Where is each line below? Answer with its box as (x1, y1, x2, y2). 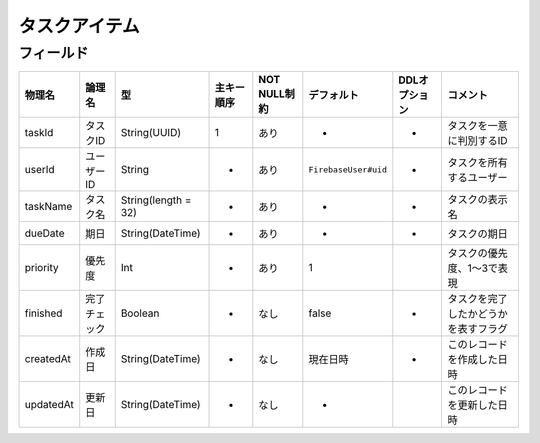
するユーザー (447, 171, 508, 185)
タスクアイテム (18, 15, 140, 37)
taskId (24, 126, 54, 140)
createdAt (24, 352, 72, 366)
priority (24, 261, 59, 275)
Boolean (120, 306, 160, 320)
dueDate (24, 226, 65, 240)
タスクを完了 (447, 292, 509, 306)
